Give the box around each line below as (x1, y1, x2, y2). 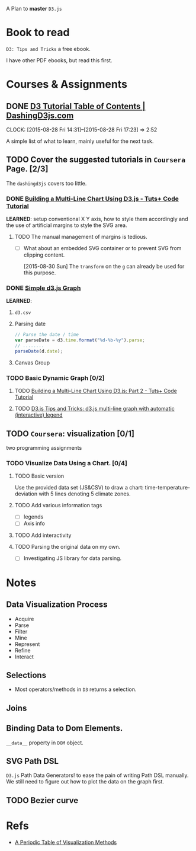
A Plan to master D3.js (6, 5, 62, 12)
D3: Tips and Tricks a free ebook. (6, 45, 91, 52)
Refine (14, 647, 31, 654)
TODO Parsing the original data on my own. (14, 543, 121, 551)
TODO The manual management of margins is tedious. (14, 233, 148, 241)
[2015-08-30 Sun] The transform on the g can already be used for (23, 263, 185, 270)
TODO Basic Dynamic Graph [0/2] (6, 373, 105, 382)
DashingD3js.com (6, 110, 74, 120)
